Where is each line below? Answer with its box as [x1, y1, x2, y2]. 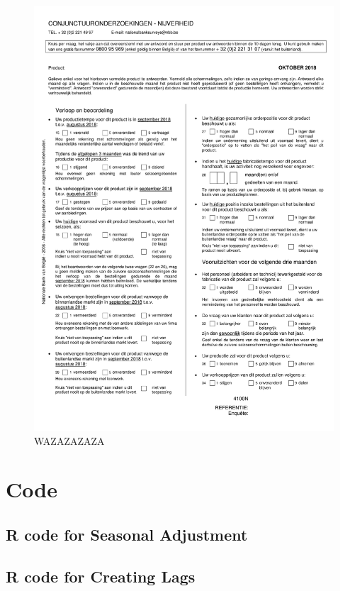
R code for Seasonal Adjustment [6, 524, 248, 546]
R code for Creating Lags [6, 565, 195, 587]
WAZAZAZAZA [34, 433, 105, 448]
